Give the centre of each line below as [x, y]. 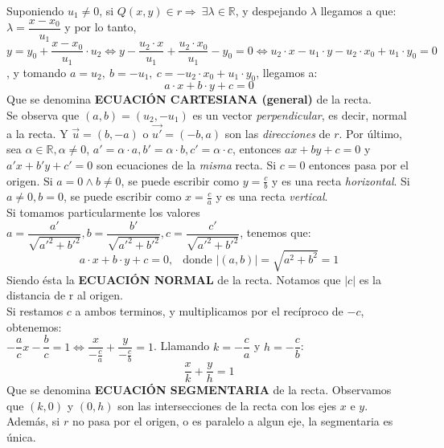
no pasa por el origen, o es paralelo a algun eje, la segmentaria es [232, 421]
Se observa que [43, 115]
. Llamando [181, 346]
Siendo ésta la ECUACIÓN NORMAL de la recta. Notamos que [174, 279]
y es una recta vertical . [272, 196]
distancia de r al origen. [65, 295]
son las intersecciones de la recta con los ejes [227, 405]
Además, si [33, 421]
